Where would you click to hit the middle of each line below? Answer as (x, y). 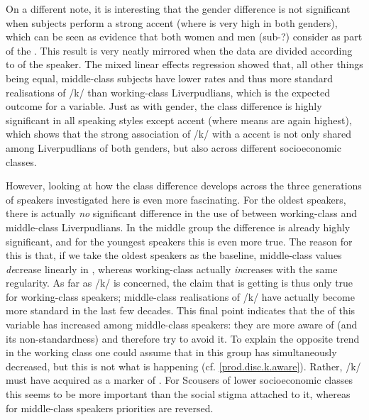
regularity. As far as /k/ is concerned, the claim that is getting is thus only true (180, 283)
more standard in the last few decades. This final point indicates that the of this (181, 310)
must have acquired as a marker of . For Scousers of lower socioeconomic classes (180, 380)
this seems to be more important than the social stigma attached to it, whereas (178, 394)
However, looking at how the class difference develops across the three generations (184, 186)
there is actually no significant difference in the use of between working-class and (181, 213)
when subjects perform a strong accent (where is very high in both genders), (172, 22)
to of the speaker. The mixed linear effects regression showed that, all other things (184, 64)
